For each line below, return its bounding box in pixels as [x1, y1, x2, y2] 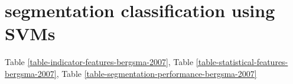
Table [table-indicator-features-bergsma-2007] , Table [5, 56, 194, 68]
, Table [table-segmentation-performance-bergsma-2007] [56, 67, 257, 79]
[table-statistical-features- [196, 56, 288, 68]
